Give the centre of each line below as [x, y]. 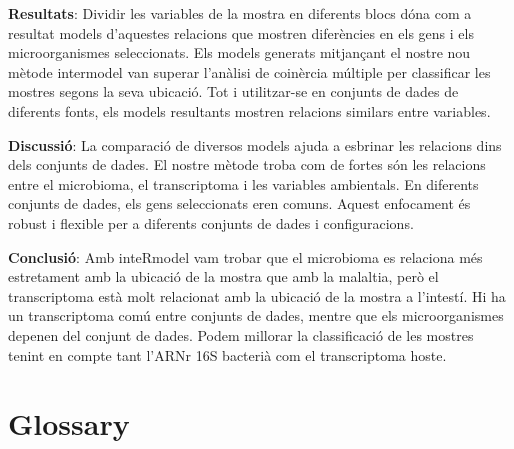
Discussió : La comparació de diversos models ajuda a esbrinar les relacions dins [255, 144]
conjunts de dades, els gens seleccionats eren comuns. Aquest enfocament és [239, 203]
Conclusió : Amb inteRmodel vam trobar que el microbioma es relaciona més [245, 256]
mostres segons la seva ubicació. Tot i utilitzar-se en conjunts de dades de [233, 91]
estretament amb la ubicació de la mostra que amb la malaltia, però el [223, 276]
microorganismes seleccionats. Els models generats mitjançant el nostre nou [239, 52]
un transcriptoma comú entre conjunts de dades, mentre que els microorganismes [256, 315]
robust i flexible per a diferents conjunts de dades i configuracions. [211, 222]
